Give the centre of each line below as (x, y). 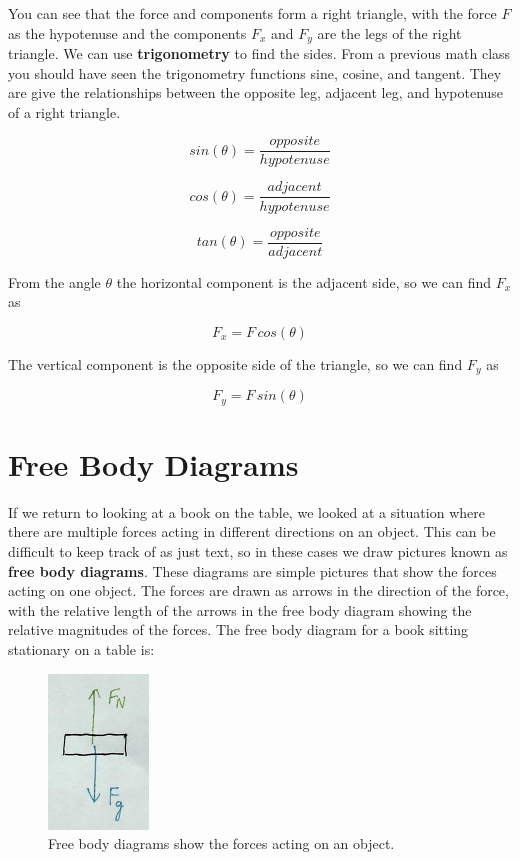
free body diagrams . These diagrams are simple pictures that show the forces (252, 570)
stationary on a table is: (81, 648)
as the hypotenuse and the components (127, 32)
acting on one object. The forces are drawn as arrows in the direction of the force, (258, 590)
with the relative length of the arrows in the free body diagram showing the (240, 609)
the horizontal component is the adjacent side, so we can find (304, 281)
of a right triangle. (64, 111)
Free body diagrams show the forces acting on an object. (221, 843)
